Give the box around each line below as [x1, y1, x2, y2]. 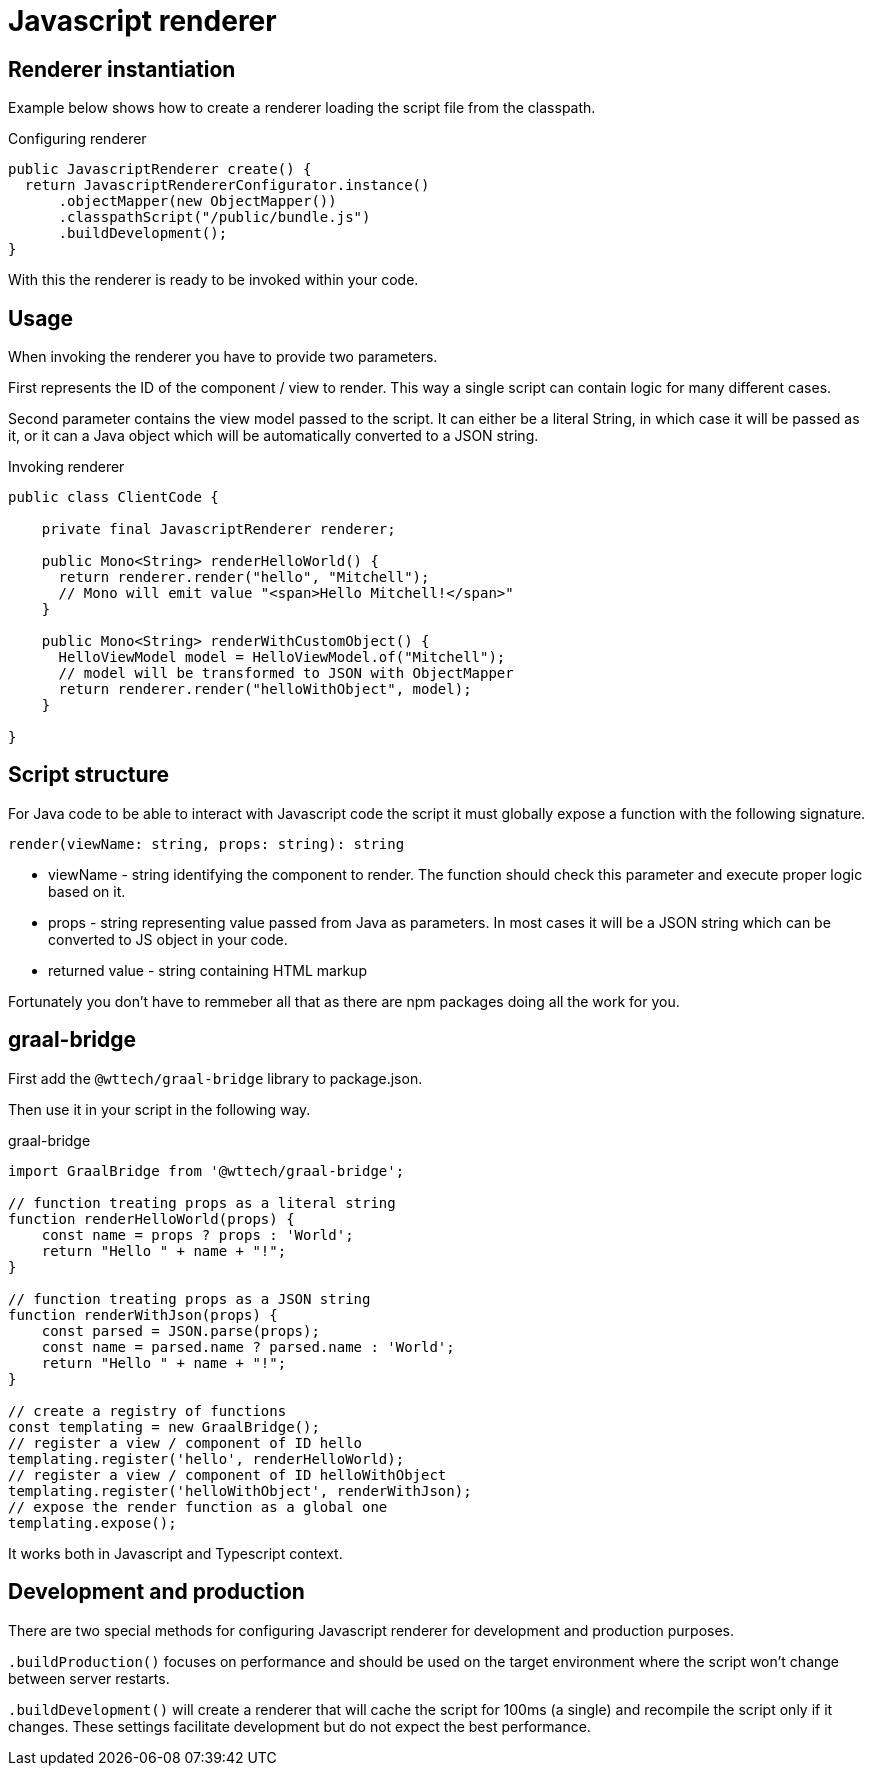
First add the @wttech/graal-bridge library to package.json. [8, 1069, 423, 1087]
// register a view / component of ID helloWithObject [8, 1466, 447, 1483]
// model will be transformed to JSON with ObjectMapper [58, 665, 514, 682]
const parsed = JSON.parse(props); [41, 1322, 320, 1339]
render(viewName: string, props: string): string [8, 835, 405, 852]
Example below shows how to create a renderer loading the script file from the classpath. [8, 99, 596, 117]
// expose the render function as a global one [8, 1498, 388, 1515]
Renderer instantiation [8, 56, 236, 82]
